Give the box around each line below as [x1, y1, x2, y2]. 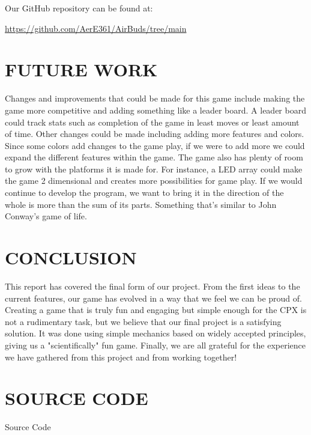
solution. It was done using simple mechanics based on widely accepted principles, [5, 327, 306, 339]
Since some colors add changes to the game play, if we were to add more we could [5, 139, 305, 151]
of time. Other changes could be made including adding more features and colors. [5, 127, 304, 140]
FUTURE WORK [5, 57, 158, 82]
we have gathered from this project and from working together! [5, 350, 237, 363]
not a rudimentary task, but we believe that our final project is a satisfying [5, 315, 282, 327]
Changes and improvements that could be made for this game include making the [5, 92, 305, 105]
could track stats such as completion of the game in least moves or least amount [5, 115, 300, 128]
